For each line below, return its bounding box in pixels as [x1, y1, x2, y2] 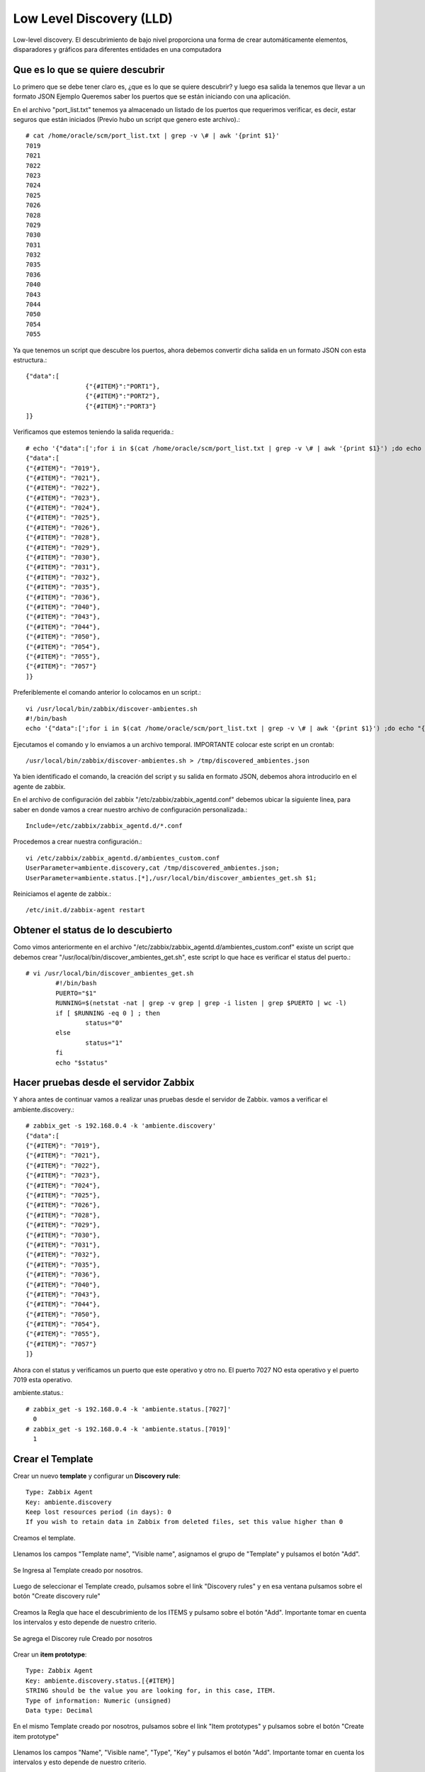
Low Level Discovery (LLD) [13, 11, 174, 26]
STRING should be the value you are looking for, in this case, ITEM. [25, 1687, 276, 1695]
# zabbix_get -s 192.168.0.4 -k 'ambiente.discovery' [25, 1122, 216, 1130]
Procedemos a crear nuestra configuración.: [13, 837, 142, 846]
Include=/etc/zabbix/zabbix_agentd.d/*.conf [25, 822, 183, 830]
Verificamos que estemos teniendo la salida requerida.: [13, 427, 174, 436]
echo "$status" [55, 1058, 108, 1067]
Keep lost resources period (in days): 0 [25, 1508, 171, 1516]
